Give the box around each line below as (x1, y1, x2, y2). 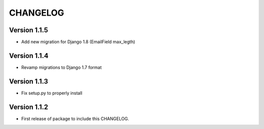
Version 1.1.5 (9, 26, 48, 34)
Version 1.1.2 (9, 103, 48, 111)
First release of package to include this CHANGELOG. (21, 115, 130, 122)
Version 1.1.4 (9, 51, 49, 60)
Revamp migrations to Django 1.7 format (21, 64, 102, 70)
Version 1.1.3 (9, 77, 48, 86)
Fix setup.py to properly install (21, 90, 83, 96)
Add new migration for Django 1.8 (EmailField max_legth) (21, 39, 135, 45)
